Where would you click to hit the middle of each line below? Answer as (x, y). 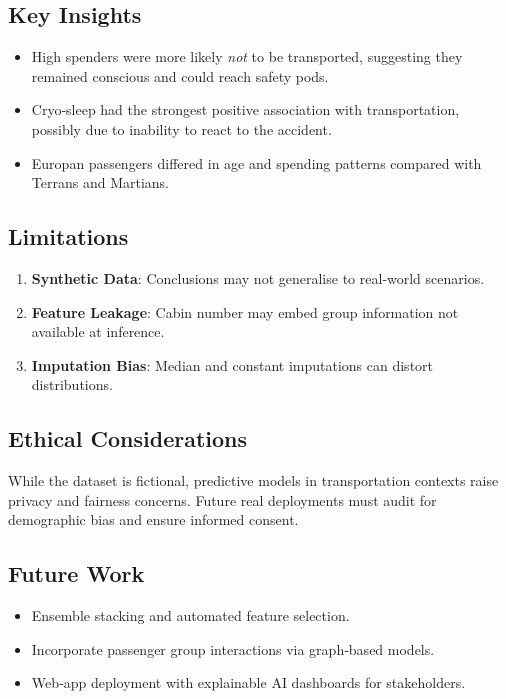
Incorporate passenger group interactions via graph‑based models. (233, 648)
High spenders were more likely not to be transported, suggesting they (247, 56)
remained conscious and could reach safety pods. (180, 75)
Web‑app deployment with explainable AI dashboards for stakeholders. (248, 682)
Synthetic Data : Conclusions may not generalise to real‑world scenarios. (258, 277)
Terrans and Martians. (100, 182)
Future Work (76, 573)
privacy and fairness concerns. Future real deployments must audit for (222, 499)
